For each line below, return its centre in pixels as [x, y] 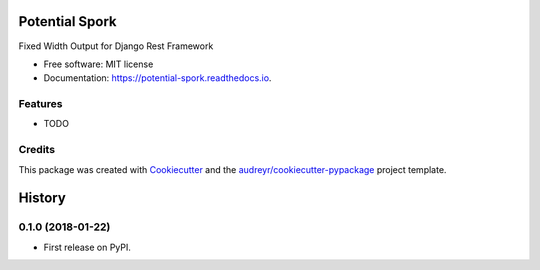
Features [40, 104]
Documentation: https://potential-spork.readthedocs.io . [157, 78]
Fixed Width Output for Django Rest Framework [116, 46]
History [42, 198]
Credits [36, 150]
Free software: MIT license [98, 64]
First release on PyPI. [87, 247]
